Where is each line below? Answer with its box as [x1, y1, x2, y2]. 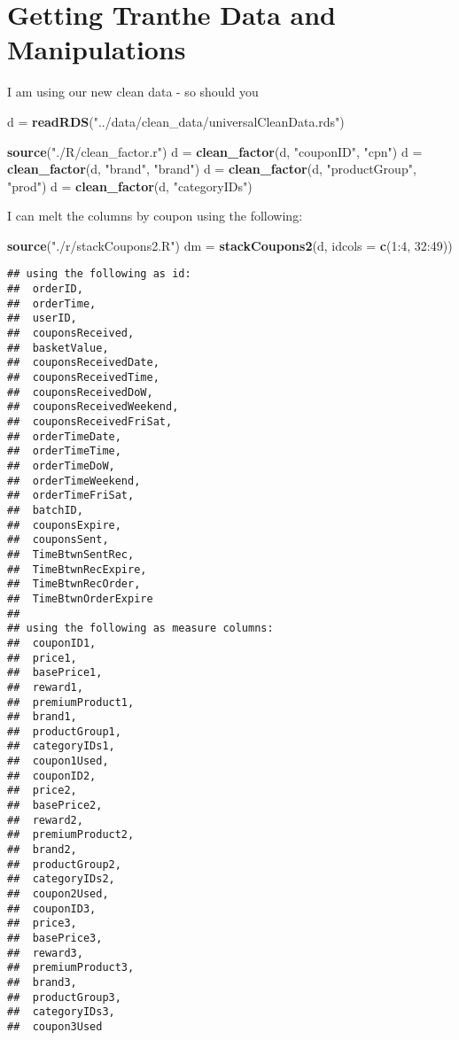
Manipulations [7, 31, 186, 67]
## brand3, [7, 975, 77, 989]
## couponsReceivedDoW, [7, 385, 153, 399]
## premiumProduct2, [7, 828, 135, 842]
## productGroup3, [7, 990, 121, 1004]
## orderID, [7, 283, 83, 296]
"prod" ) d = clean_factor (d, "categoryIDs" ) [7, 176, 253, 195]
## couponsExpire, [7, 518, 121, 532]
